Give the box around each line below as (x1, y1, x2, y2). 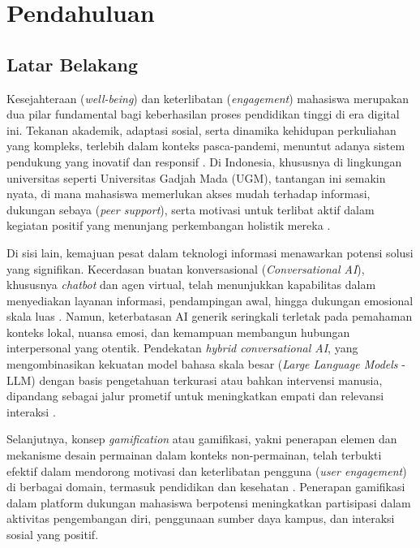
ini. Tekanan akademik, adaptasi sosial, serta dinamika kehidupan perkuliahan (6, 121, 396, 138)
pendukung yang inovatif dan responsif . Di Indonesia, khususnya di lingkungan (6, 153, 402, 170)
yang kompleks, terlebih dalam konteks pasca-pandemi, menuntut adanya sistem (6, 137, 405, 154)
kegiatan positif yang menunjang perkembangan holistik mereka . (6, 217, 331, 234)
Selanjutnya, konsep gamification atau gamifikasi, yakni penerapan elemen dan (6, 430, 397, 447)
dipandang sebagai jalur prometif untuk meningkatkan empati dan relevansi (6, 387, 384, 404)
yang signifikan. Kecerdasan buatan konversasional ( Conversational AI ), (6, 260, 365, 277)
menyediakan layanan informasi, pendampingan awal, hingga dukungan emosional (6, 291, 414, 309)
